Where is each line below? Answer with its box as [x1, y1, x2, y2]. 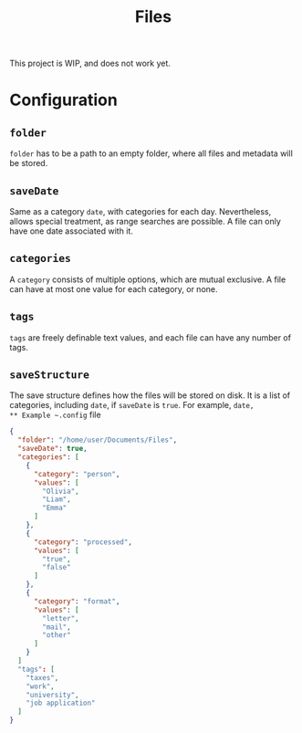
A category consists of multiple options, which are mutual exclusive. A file [9, 274, 286, 285]
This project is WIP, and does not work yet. [9, 58, 172, 69]
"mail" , [42, 623, 71, 632]
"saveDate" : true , [17, 445, 89, 454]
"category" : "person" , [33, 469, 120, 478]
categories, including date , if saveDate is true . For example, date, [9, 400, 255, 411]
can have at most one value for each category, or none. [9, 283, 218, 294]
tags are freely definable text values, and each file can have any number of [9, 331, 292, 343]
